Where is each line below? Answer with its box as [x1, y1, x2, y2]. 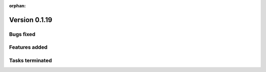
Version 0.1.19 [9, 15, 53, 24]
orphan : [9, 3, 26, 8]
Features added [9, 44, 48, 51]
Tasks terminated [9, 57, 52, 64]
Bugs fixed [9, 31, 35, 37]
